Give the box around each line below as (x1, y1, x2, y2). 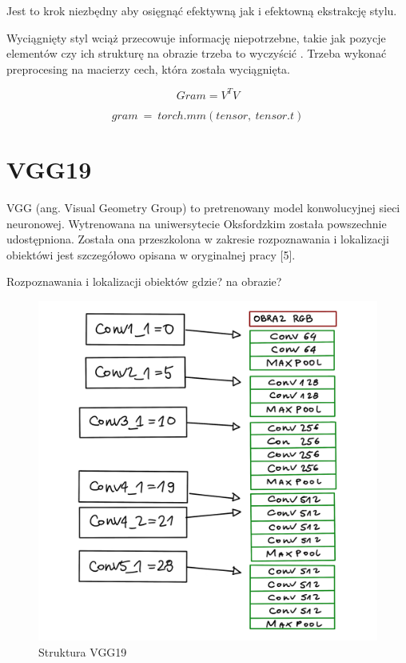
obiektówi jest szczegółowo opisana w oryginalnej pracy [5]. (6, 246, 296, 263)
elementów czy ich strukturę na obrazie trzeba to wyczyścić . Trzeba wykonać (6, 45, 387, 62)
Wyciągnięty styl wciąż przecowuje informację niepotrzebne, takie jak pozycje (6, 29, 386, 46)
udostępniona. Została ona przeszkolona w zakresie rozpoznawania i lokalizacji (6, 231, 389, 247)
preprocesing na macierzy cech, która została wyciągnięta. (6, 60, 290, 77)
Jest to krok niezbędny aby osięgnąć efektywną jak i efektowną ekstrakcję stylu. (6, 2, 397, 18)
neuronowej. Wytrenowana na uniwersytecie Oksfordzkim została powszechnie (6, 215, 387, 231)
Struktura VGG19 (38, 643, 127, 660)
